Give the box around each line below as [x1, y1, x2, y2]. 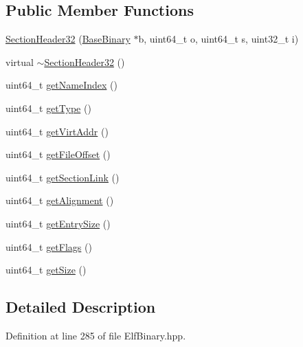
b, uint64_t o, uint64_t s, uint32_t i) [138, 32, 299, 46]
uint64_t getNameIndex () [5, 78, 117, 92]
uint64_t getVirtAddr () [5, 124, 109, 138]
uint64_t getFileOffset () [5, 147, 111, 161]
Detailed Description [5, 296, 156, 317]
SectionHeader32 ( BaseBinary [5, 32, 131, 46]
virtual [5, 54, 34, 69]
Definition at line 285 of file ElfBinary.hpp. [5, 328, 186, 342]
